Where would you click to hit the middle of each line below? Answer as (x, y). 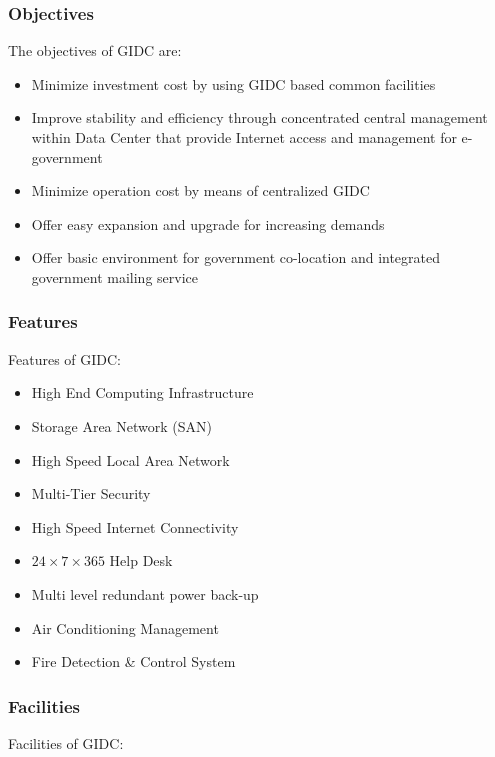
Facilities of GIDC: (66, 742)
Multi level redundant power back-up (145, 593)
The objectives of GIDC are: (95, 50)
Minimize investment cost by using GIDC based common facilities (233, 83)
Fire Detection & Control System (133, 661)
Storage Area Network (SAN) (121, 425)
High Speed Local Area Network (130, 459)
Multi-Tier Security (91, 493)
